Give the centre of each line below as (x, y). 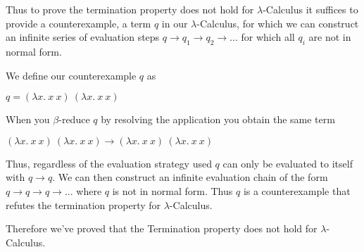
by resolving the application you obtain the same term (218, 119)
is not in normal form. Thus (172, 190)
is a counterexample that (297, 190)
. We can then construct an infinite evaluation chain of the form (190, 177)
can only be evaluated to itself (288, 163)
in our (175, 23)
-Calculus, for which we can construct (278, 23)
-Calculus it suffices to (310, 9)
